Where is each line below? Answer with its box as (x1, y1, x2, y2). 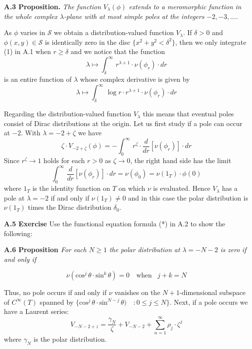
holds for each (43, 155, 85, 165)
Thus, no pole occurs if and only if (4, 287, 107, 297)
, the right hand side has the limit (130, 155, 232, 165)
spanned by (39, 296, 74, 307)
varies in (20, 27, 45, 37)
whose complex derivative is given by (80, 74, 190, 84)
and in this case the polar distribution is (128, 192, 248, 202)
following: (4, 228, 33, 238)
